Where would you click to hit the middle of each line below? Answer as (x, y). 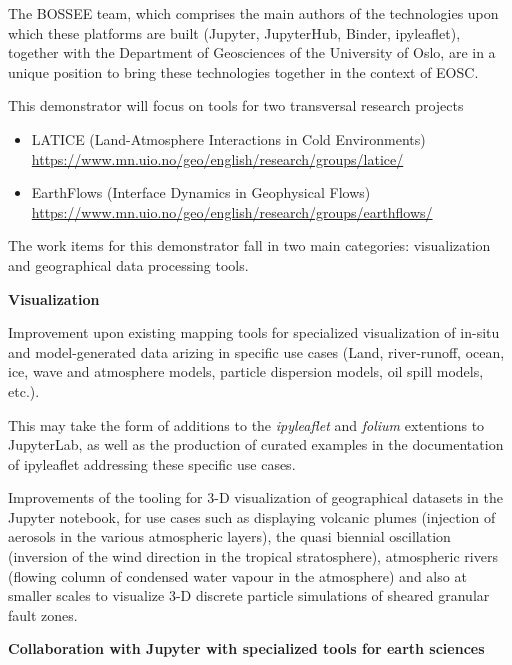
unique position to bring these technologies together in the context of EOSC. (243, 71)
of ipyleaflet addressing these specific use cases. (152, 463)
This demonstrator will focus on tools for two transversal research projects (236, 105)
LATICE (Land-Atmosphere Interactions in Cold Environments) (228, 138)
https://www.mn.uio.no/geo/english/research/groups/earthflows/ (232, 211)
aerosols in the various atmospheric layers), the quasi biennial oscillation (229, 536)
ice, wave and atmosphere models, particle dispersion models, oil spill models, (246, 371)
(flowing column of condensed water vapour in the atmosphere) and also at (237, 575)
